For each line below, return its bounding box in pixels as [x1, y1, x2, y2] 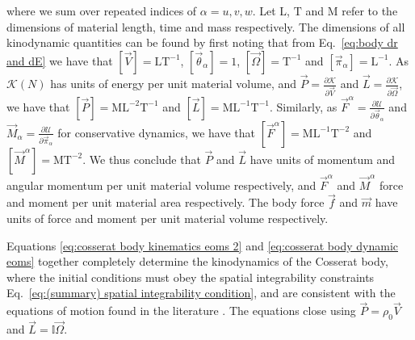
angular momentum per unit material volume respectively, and [6, 176, 316, 193]
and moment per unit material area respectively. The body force [6, 194, 325, 211]
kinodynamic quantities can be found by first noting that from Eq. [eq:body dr [6, 34, 398, 51]
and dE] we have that [6, 52, 113, 69]
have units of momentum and [249, 150, 396, 167]
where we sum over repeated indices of [6, 2, 197, 19]
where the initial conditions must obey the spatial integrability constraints [6, 268, 375, 285]
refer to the [342, 2, 398, 19]
